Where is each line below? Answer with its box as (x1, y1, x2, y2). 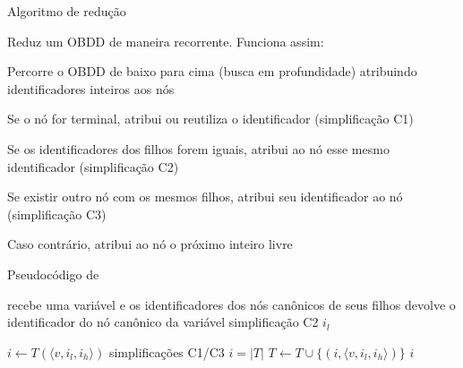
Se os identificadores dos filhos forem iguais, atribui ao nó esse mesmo (7, 139, 390, 158)
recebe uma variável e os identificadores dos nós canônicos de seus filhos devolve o (7, 295, 456, 313)
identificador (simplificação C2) (7, 157, 179, 175)
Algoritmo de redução (7, 2, 126, 20)
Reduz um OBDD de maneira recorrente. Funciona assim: (7, 31, 324, 50)
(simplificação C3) (7, 204, 107, 223)
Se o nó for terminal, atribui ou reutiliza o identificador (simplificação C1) (7, 109, 414, 128)
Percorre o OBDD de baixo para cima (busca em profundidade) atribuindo (7, 62, 417, 81)
